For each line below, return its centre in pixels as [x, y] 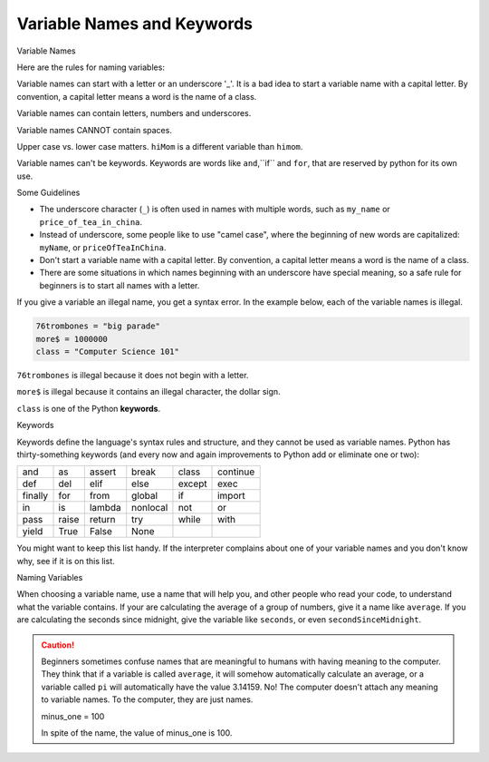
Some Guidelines [48, 193]
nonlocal [150, 508]
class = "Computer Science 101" [108, 351]
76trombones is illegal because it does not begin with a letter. [133, 375]
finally [35, 496]
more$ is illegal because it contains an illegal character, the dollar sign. [149, 392]
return [102, 520]
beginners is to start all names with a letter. [120, 285]
